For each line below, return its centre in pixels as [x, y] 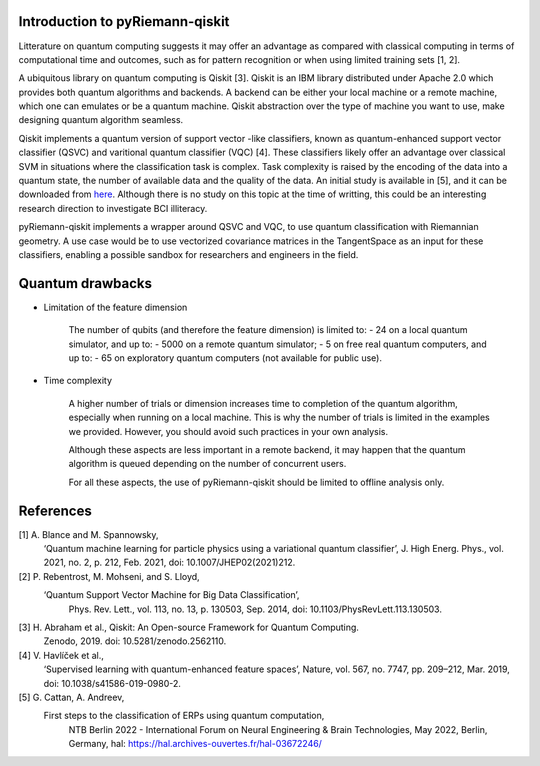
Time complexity [78, 381]
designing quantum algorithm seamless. [101, 120]
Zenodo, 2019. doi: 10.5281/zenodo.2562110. [135, 641]
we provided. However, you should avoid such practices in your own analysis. [228, 431]
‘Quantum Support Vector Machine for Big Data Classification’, [171, 595]
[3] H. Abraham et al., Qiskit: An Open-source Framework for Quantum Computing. [189, 627]
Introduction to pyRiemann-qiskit [124, 21]
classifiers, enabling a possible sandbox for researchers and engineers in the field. [188, 254]
